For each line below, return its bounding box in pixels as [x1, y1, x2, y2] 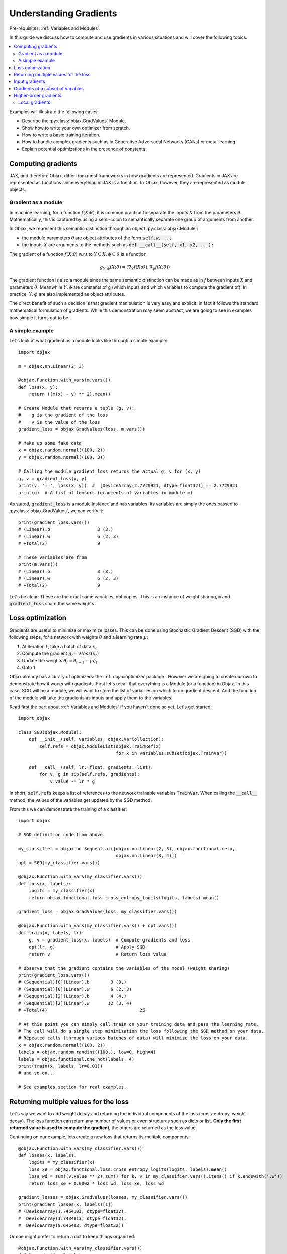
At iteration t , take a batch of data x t [22, 643, 97, 651]
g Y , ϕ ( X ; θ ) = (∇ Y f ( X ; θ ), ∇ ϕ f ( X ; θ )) [99, 264, 170, 271]
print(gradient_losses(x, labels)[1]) [18, 1201, 114, 1207]
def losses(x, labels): [18, 1153, 77, 1158]
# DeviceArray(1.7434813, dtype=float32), [18, 1215, 127, 1221]
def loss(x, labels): [18, 881, 71, 886]
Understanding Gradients [9, 8, 117, 19]
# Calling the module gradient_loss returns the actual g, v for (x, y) [18, 468, 201, 474]
